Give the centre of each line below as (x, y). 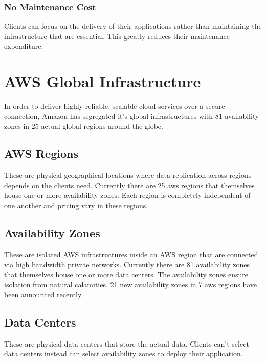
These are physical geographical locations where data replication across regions (128, 175)
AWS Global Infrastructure (103, 81)
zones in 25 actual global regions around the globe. (84, 126)
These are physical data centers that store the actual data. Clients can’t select (127, 343)
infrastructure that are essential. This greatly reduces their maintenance (117, 36)
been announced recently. (44, 295)
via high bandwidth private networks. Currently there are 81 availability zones (127, 264)
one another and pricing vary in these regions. (76, 205)
